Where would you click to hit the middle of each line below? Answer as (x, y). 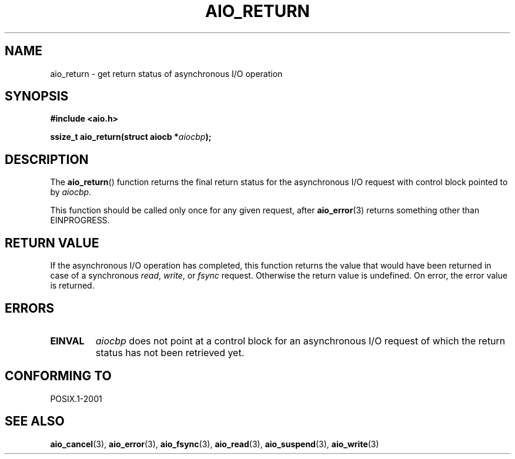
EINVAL (67, 341)
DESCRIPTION (47, 159)
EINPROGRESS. (80, 220)
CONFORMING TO (58, 376)
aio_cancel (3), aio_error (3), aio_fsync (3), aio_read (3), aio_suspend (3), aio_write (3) (215, 444)
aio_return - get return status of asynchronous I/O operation (166, 73)
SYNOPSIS (37, 96)
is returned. (72, 286)
